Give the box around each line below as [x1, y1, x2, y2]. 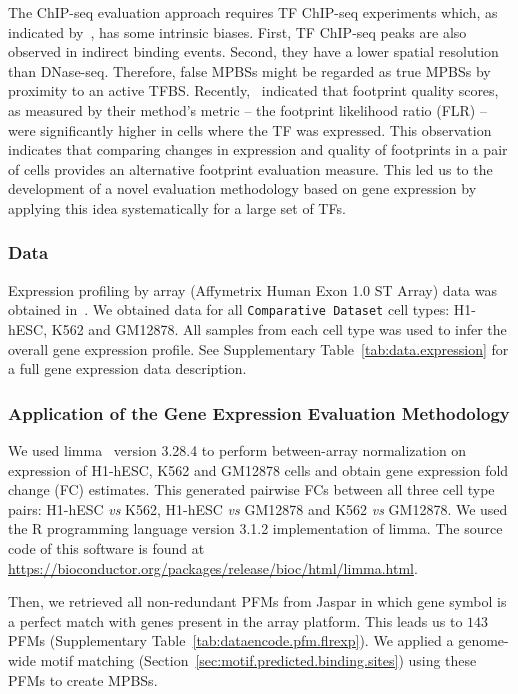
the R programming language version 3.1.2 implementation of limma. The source [8, 518, 503, 539]
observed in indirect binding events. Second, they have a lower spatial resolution [8, 41, 499, 62]
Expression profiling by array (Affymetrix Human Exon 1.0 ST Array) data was [8, 279, 497, 300]
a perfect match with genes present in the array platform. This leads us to [8, 610, 463, 631]
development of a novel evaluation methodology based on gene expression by [8, 178, 477, 199]
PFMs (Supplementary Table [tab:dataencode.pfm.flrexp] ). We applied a [8, 630, 454, 651]
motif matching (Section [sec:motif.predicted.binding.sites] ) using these [40, 649, 477, 670]
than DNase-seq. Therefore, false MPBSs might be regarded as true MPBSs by [8, 60, 491, 81]
